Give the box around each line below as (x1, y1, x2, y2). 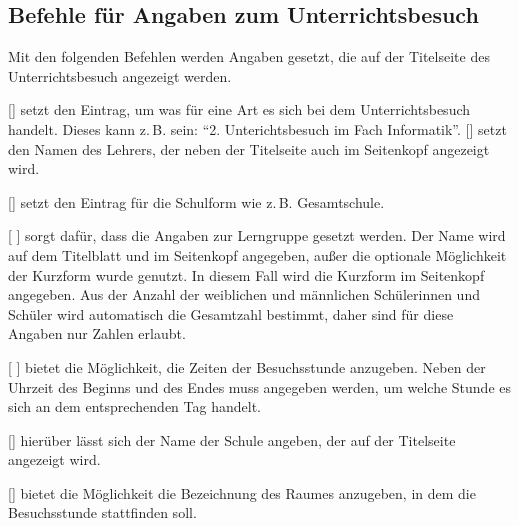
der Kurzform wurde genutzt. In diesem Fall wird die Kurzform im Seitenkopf (8, 264, 485, 285)
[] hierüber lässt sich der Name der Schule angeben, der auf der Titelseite (8, 429, 456, 450)
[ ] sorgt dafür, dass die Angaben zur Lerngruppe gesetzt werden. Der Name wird (8, 225, 506, 246)
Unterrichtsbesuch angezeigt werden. (8, 65, 232, 86)
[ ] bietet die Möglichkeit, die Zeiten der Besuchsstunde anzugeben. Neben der (8, 356, 486, 377)
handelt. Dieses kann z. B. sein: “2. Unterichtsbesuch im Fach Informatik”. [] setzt (8, 118, 507, 139)
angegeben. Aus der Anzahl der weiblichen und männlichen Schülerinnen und (8, 284, 480, 305)
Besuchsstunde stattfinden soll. (8, 502, 197, 523)
